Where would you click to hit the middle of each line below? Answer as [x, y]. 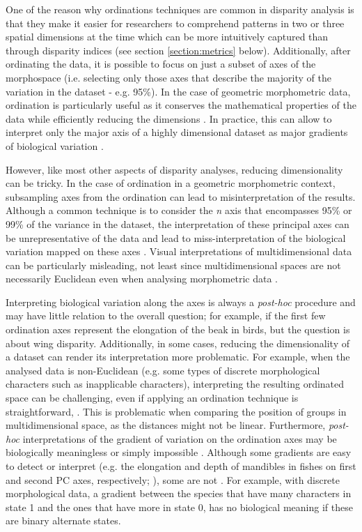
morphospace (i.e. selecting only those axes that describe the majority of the [168, 77]
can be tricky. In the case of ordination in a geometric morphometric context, [171, 183]
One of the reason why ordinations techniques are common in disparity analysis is [180, 9]
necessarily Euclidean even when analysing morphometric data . [142, 279]
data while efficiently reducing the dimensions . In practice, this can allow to [169, 118]
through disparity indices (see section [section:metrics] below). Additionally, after [178, 50]
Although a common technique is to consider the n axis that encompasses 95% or [179, 210]
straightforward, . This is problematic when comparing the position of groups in [176, 411]
